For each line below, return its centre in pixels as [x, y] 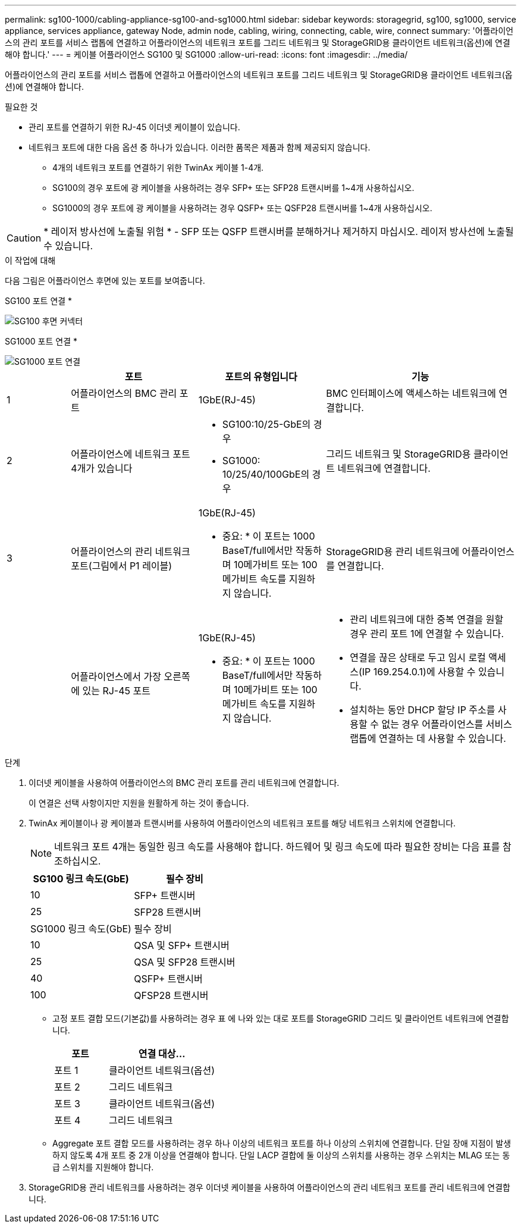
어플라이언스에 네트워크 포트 [131, 454]
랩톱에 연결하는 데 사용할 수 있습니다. [428, 738]
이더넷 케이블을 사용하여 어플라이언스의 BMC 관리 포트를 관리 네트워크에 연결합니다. [184, 783]
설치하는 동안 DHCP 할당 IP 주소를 [423, 710]
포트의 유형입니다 [261, 377]
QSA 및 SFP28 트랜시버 [185, 962]
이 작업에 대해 [30, 260]
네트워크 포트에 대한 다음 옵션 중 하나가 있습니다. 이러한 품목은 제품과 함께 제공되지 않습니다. [200, 147]
